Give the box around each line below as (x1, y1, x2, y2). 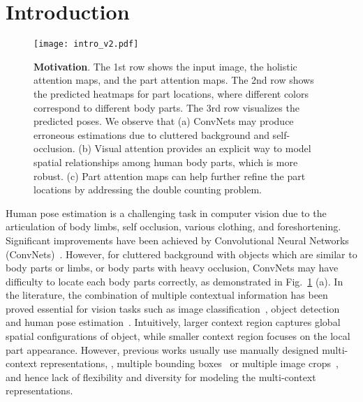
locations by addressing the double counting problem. (34, 182, 262, 197)
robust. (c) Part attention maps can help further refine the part (34, 168, 306, 183)
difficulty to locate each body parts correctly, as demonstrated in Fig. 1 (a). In (6, 274, 343, 288)
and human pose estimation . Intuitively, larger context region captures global (6, 315, 341, 329)
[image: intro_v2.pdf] (34, 39, 139, 50)
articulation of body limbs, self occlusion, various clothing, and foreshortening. (6, 219, 341, 234)
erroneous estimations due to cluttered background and (34, 127, 269, 142)
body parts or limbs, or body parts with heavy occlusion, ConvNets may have (6, 260, 339, 275)
